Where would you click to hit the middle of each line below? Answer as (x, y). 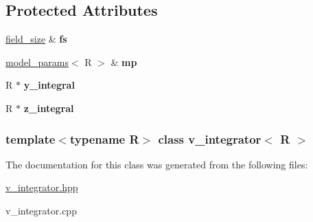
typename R (104, 138)
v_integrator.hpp (42, 187)
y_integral (49, 85)
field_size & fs (36, 39)
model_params (37, 62)
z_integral (49, 108)
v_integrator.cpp (41, 210)
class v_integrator (210, 138)
